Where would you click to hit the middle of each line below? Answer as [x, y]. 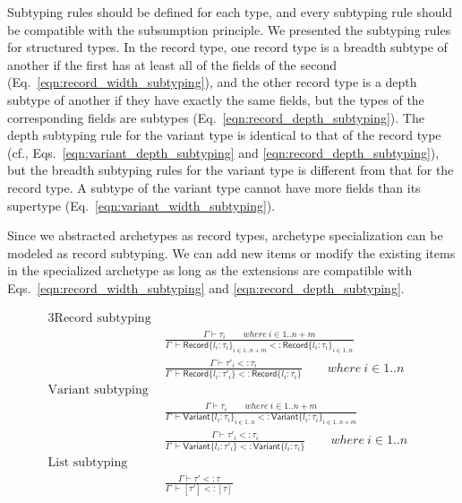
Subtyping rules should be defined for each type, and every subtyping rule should [230, 12]
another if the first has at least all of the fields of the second [172, 64]
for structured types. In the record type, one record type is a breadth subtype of [227, 47]
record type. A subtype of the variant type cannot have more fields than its [214, 187]
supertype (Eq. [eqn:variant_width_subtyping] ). [141, 205]
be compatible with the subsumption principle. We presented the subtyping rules [229, 29]
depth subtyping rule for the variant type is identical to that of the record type [224, 135]
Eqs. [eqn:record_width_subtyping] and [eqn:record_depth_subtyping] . [206, 287]
